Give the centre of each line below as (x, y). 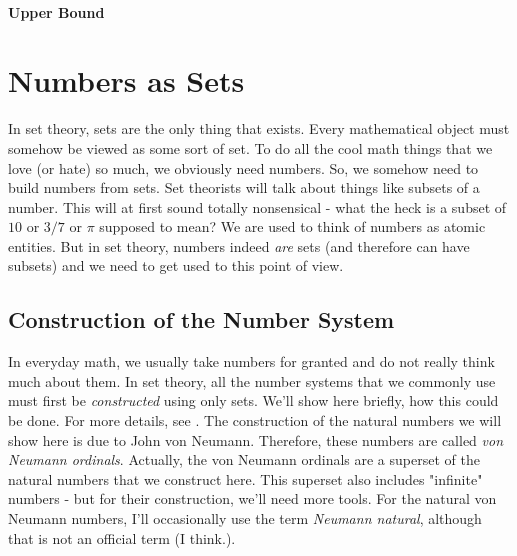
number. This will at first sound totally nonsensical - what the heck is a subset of (257, 206)
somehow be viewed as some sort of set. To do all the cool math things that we (250, 147)
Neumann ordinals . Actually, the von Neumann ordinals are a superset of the (244, 459)
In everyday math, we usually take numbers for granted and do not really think (251, 361)
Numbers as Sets (126, 80)
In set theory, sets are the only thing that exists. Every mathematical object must (259, 128)
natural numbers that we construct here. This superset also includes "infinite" (245, 478)
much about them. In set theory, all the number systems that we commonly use (252, 380)
